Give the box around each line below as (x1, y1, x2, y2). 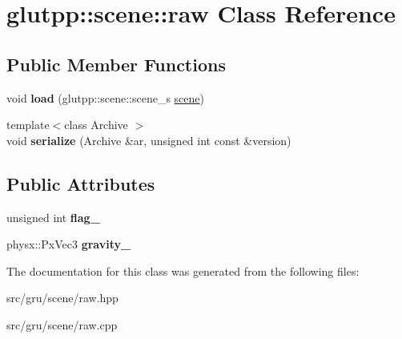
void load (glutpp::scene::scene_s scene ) (6, 89, 204, 106)
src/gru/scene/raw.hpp (6, 289, 119, 306)
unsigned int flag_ (6, 208, 100, 225)
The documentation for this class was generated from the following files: (6, 262, 360, 279)
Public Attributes (6, 171, 155, 196)
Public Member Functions (6, 51, 226, 76)
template (6, 116, 50, 133)
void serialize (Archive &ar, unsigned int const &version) (6, 131, 291, 148)
